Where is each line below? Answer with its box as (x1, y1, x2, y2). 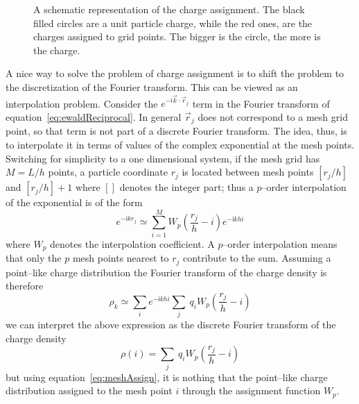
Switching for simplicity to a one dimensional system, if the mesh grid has (6, 151, 320, 165)
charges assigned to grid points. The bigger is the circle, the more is (33, 29, 321, 44)
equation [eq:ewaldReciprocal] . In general (6, 109, 182, 124)
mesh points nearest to (72, 251, 169, 265)
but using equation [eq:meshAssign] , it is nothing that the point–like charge (6, 369, 328, 384)
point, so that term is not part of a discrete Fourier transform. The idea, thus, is (6, 124, 347, 138)
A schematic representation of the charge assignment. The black (33, 2, 305, 16)
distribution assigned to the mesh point (6, 383, 173, 398)
